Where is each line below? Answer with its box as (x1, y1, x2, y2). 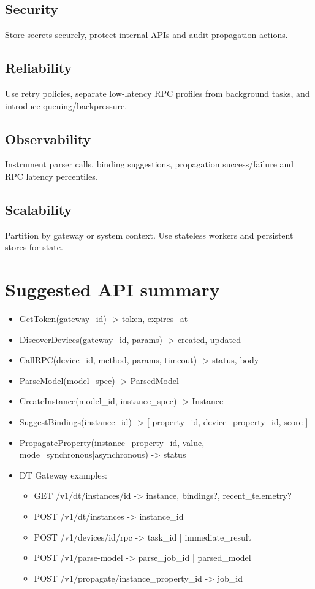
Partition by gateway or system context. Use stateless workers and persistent (5, 228, 294, 241)
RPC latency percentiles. (5, 169, 98, 182)
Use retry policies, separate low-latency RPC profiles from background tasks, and (5, 87, 310, 99)
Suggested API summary (5, 277, 220, 302)
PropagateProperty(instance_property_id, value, (19, 436, 205, 448)
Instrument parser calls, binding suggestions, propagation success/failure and (5, 158, 294, 171)
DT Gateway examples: (19, 468, 107, 481)
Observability (5, 129, 91, 148)
